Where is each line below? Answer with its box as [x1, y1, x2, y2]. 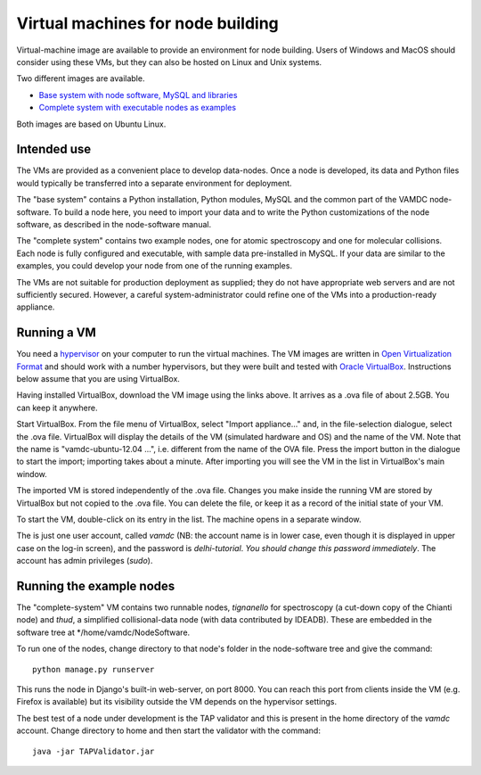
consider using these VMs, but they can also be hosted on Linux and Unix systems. [16, 56, 322, 67]
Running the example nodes [16, 578, 175, 593]
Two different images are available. [16, 73, 145, 84]
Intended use [16, 142, 92, 157]
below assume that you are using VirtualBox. [16, 374, 180, 383]
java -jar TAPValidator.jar [32, 746, 155, 756]
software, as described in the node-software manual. [16, 218, 212, 229]
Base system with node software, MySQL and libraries [38, 89, 238, 100]
